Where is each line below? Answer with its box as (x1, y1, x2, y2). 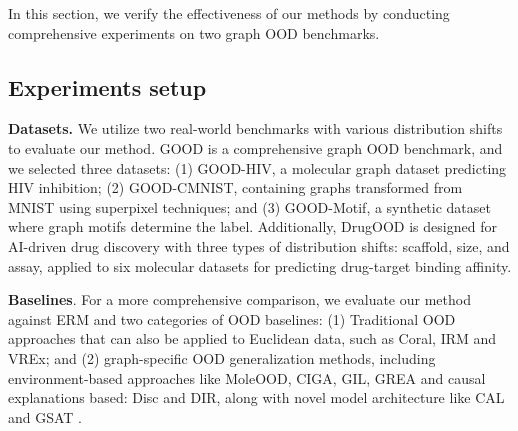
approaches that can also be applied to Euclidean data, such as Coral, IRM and (8, 328, 497, 349)
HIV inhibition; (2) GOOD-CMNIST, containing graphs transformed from (8, 177, 463, 198)
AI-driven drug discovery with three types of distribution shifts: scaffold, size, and (8, 235, 510, 256)
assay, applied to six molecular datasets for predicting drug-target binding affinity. (8, 255, 512, 276)
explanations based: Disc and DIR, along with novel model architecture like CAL (8, 387, 505, 408)
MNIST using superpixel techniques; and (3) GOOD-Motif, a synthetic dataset (8, 196, 491, 217)
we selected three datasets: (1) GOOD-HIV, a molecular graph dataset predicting (8, 157, 507, 178)
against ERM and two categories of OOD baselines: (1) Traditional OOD (8, 308, 456, 329)
